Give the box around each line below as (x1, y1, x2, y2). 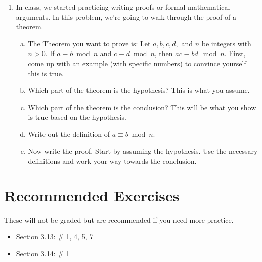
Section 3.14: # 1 (16, 248, 70, 259)
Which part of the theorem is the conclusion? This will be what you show (28, 101, 256, 112)
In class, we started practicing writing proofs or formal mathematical (16, 2, 230, 12)
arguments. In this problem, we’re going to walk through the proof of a (16, 11, 236, 22)
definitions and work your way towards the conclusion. (28, 155, 197, 166)
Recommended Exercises (4, 185, 180, 205)
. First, (224, 48, 246, 59)
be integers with (201, 38, 251, 48)
